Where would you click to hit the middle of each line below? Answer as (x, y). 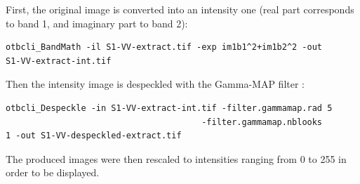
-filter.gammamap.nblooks (262, 122)
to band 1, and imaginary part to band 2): (97, 23)
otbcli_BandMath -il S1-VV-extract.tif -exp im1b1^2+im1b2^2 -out (164, 47)
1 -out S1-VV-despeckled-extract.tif (94, 136)
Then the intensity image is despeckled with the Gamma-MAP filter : (155, 84)
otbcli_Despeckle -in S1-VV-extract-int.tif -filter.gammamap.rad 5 (169, 108)
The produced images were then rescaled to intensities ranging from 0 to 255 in (176, 158)
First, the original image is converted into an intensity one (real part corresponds (180, 9)
